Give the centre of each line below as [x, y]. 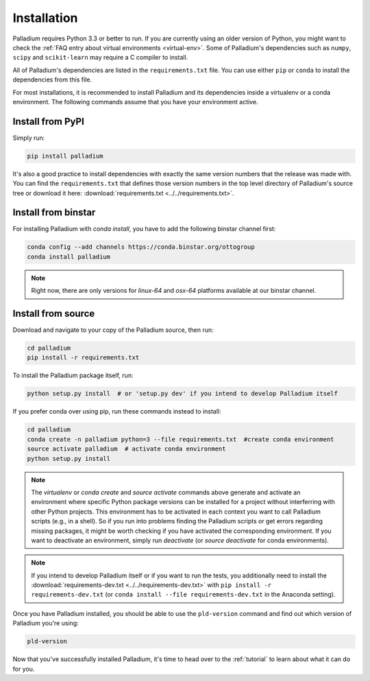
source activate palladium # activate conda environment [126, 449]
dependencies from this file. [52, 80]
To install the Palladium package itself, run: [73, 375]
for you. [24, 669]
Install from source [54, 314]
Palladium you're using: [46, 623]
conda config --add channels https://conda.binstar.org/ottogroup [141, 247]
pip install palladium [65, 156]
